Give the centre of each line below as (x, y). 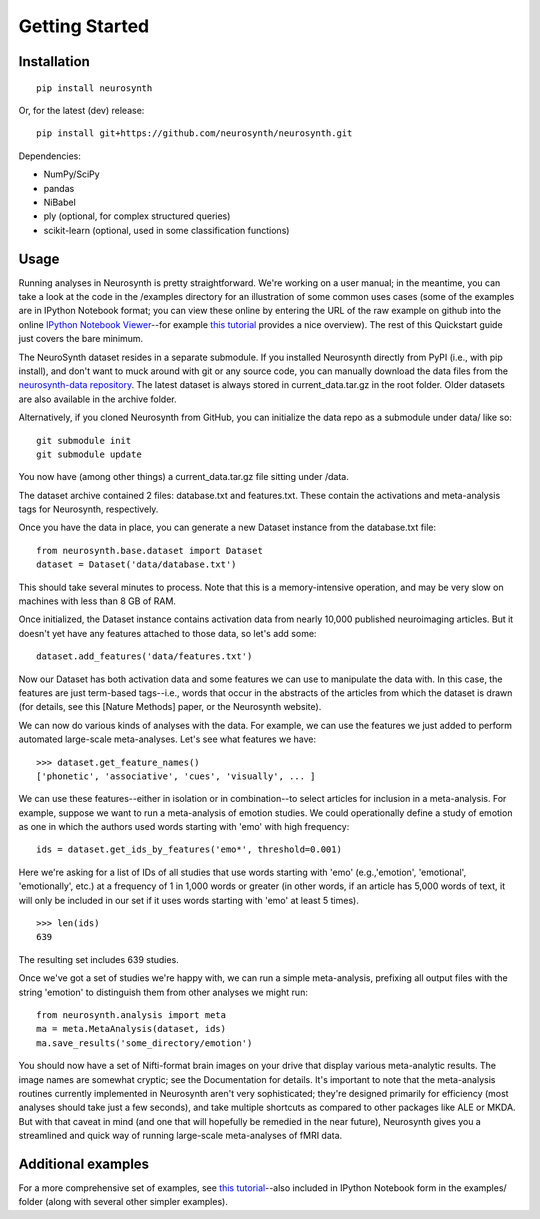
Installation (54, 61)
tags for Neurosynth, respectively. (88, 509)
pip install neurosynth (94, 88)
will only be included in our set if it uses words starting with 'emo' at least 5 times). (188, 900)
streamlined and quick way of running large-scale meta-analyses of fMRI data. (180, 1136)
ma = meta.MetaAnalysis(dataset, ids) (131, 1029)
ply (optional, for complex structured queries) (137, 216)
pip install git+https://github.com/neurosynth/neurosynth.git (194, 133)
